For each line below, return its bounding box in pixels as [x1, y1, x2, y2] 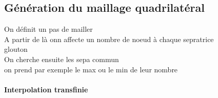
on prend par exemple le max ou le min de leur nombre [4, 64, 178, 74]
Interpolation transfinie [4, 84, 88, 94]
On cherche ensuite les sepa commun [4, 53, 119, 64]
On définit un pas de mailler [4, 24, 93, 34]
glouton [4, 44, 28, 54]
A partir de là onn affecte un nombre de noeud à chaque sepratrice [4, 33, 214, 44]
